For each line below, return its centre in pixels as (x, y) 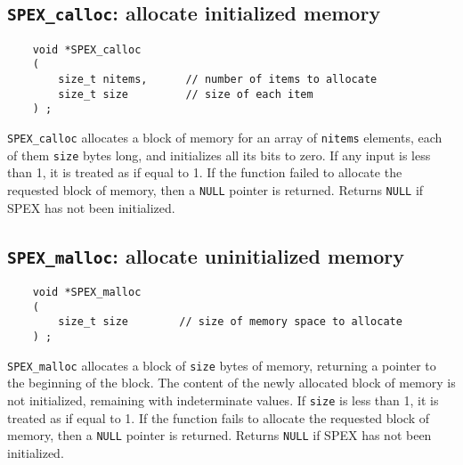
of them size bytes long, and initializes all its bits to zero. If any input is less (219, 155)
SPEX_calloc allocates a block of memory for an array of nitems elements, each (225, 138)
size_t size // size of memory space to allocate (230, 322)
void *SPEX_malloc (87, 292)
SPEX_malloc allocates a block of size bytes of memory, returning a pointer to (222, 365)
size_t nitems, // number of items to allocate (218, 80)
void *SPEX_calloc (87, 49)
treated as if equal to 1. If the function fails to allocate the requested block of (218, 417)
